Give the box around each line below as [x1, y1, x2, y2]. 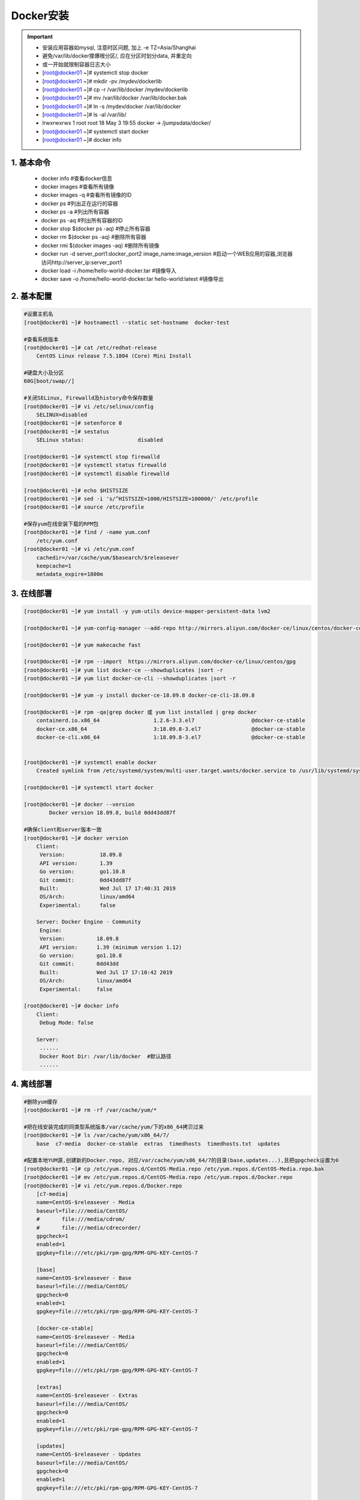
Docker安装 [11, 9, 69, 22]
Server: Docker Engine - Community [36, 919, 141, 925]
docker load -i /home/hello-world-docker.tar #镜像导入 [41, 267, 177, 274]
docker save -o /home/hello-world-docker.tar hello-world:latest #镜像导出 [41, 275, 224, 283]
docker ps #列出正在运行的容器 [41, 200, 118, 207]
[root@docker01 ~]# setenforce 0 [23, 420, 122, 427]
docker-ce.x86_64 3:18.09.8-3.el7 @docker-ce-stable [36, 725, 305, 732]
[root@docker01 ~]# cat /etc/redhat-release [23, 344, 157, 351]
